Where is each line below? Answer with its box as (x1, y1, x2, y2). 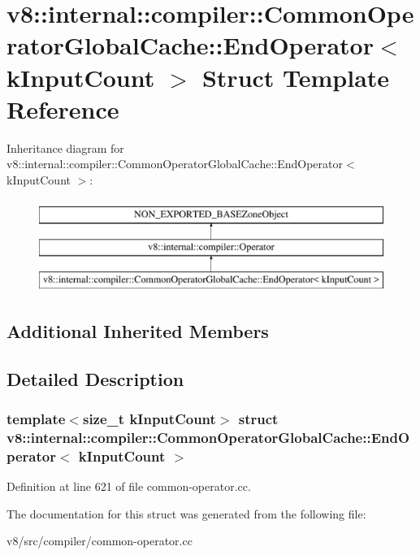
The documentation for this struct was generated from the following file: (6, 505, 366, 522)
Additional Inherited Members (6, 318, 269, 343)
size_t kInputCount (82, 408, 216, 428)
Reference (6, 92, 119, 125)
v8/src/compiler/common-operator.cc (6, 532, 193, 549)
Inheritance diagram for (6, 139, 124, 156)
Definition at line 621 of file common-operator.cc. (6, 478, 251, 495)
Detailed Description (6, 366, 184, 391)
